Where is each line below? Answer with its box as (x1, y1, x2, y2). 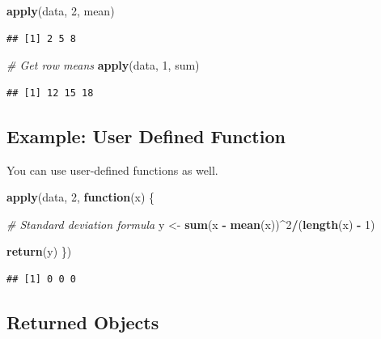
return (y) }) (6, 243, 72, 260)
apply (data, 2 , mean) (6, 2, 115, 19)
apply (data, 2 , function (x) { (6, 189, 155, 206)
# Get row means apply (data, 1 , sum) (6, 57, 200, 74)
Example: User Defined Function (6, 123, 286, 148)
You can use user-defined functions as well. (6, 161, 218, 178)
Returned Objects (6, 309, 159, 334)
